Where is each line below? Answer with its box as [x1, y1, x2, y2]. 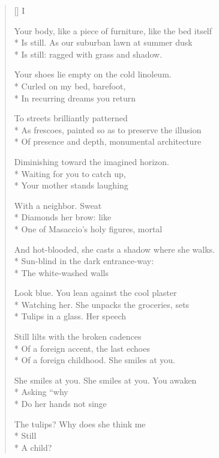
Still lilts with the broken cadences [14, 330, 142, 343]
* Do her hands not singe [14, 397, 107, 410]
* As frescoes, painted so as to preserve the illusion [14, 123, 202, 136]
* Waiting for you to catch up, [14, 167, 126, 179]
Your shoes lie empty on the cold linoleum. [14, 68, 172, 80]
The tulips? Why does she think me [14, 417, 146, 430]
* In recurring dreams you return [14, 91, 136, 104]
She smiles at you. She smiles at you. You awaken [14, 373, 197, 386]
